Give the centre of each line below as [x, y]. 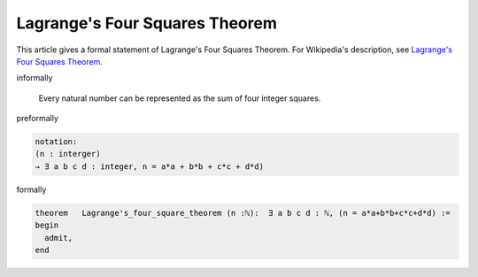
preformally [38, 119]
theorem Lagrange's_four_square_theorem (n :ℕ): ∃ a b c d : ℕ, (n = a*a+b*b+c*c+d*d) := [243, 213]
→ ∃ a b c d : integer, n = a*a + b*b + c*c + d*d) [150, 166]
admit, [59, 238]
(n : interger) [68, 154]
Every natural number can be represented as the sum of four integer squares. [180, 98]
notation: [56, 142]
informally [35, 78]
